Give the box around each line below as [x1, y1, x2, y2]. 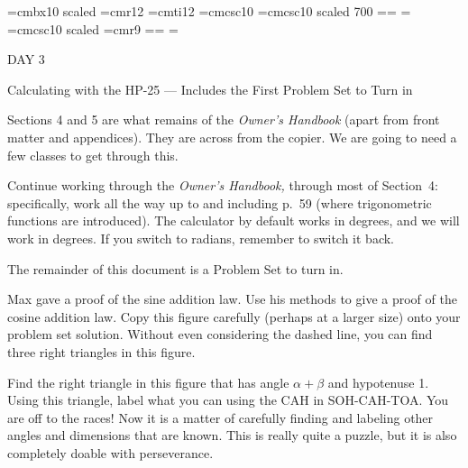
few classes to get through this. [7, 145, 179, 164]
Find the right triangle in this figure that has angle [7, 372, 289, 391]
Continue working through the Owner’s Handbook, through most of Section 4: [7, 176, 438, 195]
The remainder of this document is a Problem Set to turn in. [7, 259, 344, 278]
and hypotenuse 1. [327, 372, 429, 391]
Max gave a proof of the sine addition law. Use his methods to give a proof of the [7, 289, 457, 308]
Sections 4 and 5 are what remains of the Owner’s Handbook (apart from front [7, 110, 440, 129]
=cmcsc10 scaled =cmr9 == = [7, 19, 179, 38]
